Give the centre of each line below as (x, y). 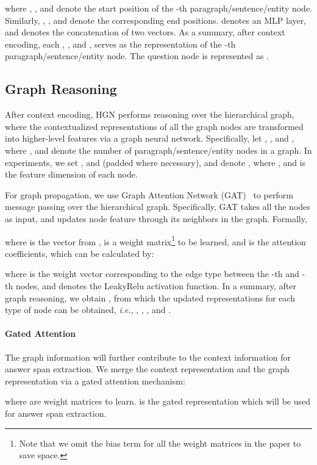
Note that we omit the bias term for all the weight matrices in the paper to (160, 443)
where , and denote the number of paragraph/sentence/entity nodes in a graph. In (158, 150)
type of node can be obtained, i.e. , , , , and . (88, 310)
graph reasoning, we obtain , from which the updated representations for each (150, 297)
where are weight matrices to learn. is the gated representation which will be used (158, 401)
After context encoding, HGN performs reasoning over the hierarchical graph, (150, 114)
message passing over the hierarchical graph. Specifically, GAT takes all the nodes (158, 207)
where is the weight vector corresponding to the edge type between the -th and (152, 274)
